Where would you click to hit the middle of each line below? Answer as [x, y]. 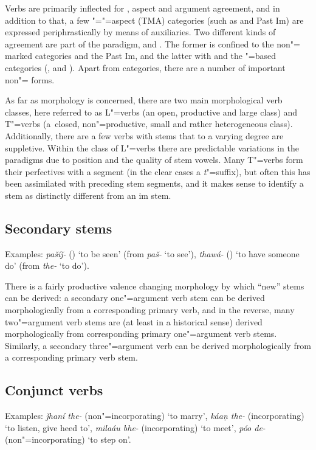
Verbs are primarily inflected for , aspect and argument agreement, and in [143, 8]
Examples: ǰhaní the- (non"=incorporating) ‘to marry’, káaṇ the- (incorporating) [155, 416]
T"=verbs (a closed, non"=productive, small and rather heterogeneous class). [149, 124]
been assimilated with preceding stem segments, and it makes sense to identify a [154, 183]
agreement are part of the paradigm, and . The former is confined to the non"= [153, 43]
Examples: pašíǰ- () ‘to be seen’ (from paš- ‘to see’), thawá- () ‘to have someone [152, 253]
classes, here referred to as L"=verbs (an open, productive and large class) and [151, 112]
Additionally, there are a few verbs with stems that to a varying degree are [144, 135]
